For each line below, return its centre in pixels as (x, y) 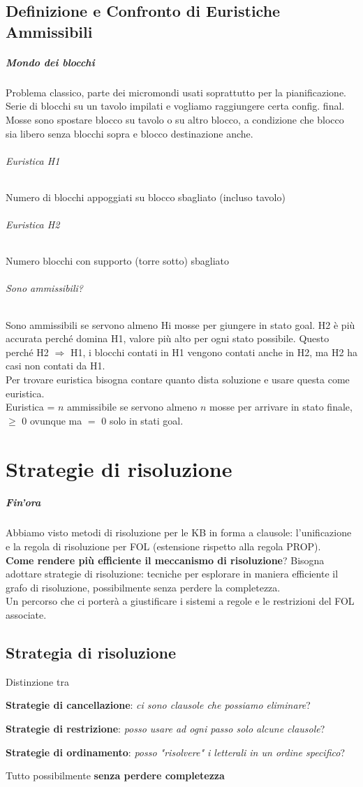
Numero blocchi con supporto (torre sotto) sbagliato (118, 261)
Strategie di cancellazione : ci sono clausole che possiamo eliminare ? (158, 705)
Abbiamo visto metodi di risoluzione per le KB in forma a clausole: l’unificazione (179, 532)
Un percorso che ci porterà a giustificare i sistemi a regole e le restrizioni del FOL (180, 601)
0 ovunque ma (52, 420)
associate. (26, 614)
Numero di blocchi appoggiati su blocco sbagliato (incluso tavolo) (146, 197)
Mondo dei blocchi (50, 62)
